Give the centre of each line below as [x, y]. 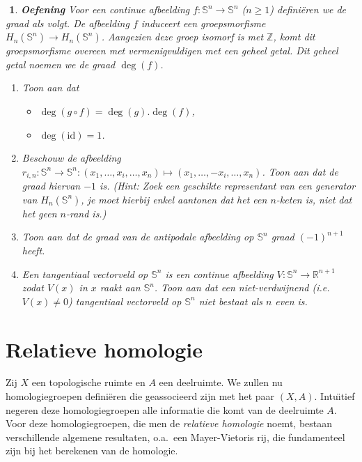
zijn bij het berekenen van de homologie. [92, 451]
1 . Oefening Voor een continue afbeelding [100, 9]
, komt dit [294, 37]
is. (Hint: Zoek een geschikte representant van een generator [228, 186]
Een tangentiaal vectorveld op [85, 274]
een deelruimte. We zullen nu [221, 382]
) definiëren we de [308, 9]
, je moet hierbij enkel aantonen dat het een [174, 199]
